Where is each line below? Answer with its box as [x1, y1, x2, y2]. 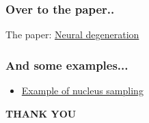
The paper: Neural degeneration [5, 27, 139, 42]
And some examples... [5, 56, 128, 73]
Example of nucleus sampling [21, 83, 144, 98]
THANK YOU [5, 106, 77, 120]
